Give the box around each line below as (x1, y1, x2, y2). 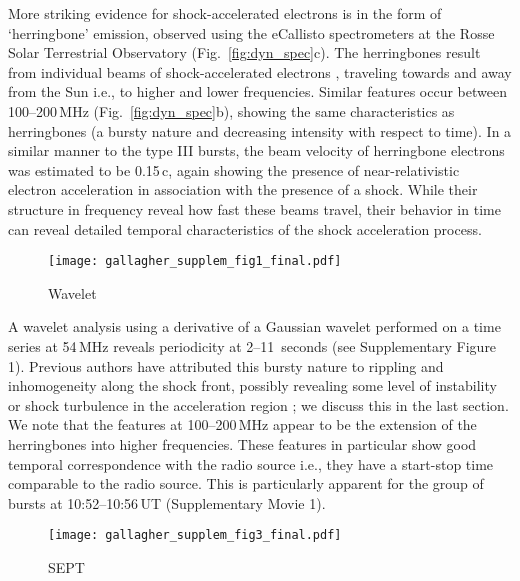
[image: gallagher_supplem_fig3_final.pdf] (48, 528, 342, 543)
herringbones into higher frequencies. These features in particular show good (8, 433, 477, 454)
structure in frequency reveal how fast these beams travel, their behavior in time (8, 198, 501, 219)
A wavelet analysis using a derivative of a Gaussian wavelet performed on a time (8, 316, 501, 337)
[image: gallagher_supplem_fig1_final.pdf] (48, 254, 342, 269)
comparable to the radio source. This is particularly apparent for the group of (8, 473, 484, 494)
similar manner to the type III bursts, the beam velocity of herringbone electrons (8, 140, 505, 161)
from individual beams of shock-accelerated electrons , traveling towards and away (8, 61, 512, 82)
